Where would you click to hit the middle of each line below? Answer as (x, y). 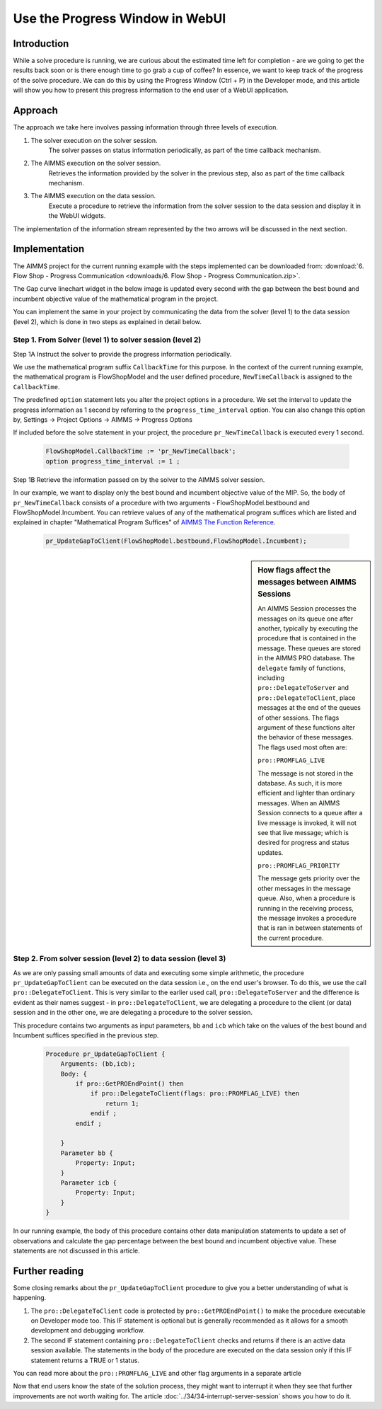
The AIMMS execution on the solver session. (96, 163)
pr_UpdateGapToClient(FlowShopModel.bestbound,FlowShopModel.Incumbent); (176, 541)
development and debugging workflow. (88, 1330)
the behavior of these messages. (306, 737)
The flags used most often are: (302, 747)
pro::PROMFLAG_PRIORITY (299, 866)
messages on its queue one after (306, 619)
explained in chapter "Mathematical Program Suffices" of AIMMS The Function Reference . (144, 522)
